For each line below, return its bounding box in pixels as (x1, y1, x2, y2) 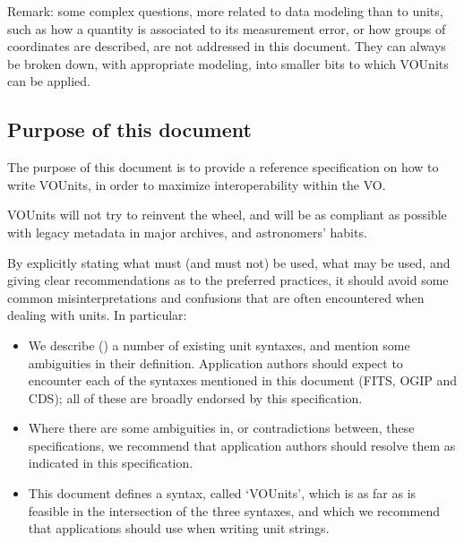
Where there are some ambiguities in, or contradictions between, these (28, 418, 415, 437)
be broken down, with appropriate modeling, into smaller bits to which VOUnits (7, 54, 449, 73)
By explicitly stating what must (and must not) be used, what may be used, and (7, 253, 451, 271)
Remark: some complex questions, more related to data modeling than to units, (7, 2, 443, 20)
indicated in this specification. (28, 453, 193, 472)
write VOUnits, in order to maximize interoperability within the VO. (7, 175, 386, 194)
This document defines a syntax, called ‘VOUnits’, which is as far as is (28, 484, 417, 503)
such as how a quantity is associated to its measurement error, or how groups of (7, 19, 446, 38)
